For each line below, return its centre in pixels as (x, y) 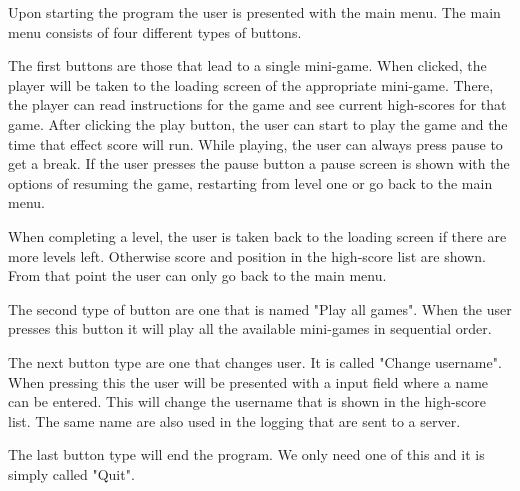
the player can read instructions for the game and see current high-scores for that (257, 104)
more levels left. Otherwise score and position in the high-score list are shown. (247, 255)
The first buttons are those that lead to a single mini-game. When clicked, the (247, 65)
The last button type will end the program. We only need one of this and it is (246, 454)
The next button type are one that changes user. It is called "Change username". (255, 361)
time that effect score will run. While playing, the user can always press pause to (255, 143)
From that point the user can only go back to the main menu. (197, 275)
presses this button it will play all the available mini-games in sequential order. (250, 328)
